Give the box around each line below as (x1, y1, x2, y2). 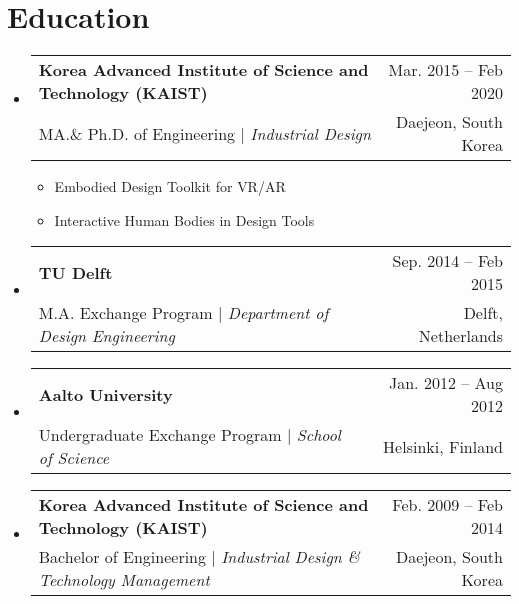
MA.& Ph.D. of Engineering (38, 121, 236, 145)
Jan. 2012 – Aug (388, 371, 503, 395)
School (296, 423, 341, 447)
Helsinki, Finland (383, 434, 503, 458)
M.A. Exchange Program (38, 301, 213, 325)
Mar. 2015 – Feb (388, 58, 503, 82)
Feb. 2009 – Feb (392, 493, 503, 517)
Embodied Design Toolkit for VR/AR (54, 176, 286, 197)
